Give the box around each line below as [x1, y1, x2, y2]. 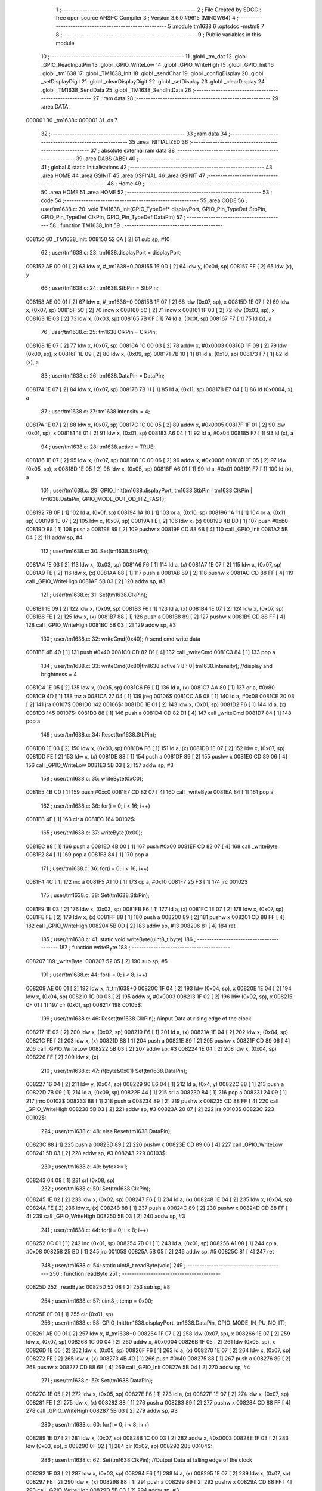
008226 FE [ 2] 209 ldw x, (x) [26, 1053, 99, 1061]
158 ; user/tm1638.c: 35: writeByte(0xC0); [41, 775, 143, 782]
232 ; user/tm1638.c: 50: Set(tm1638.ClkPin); [41, 1184, 151, 1192]
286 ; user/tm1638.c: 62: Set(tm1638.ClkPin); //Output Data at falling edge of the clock [41, 1456, 253, 1464]
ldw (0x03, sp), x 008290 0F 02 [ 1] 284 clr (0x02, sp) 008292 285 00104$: [26, 1443, 213, 1450]
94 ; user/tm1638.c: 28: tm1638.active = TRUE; [41, 443, 155, 450]
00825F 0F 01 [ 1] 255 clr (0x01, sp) [26, 1311, 113, 1318]
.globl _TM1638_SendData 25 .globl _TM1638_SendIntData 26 [41, 86, 191, 94]
